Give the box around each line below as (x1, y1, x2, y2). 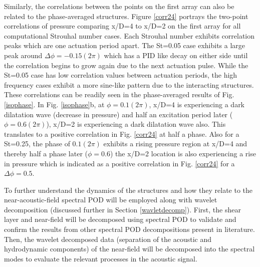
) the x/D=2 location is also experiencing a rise (110, 148, 256, 158)
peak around (4, 50, 43, 60)
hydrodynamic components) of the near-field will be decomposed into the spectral (4, 243, 255, 254)
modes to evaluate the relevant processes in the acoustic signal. (4, 253, 197, 263)
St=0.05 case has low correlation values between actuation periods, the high (4, 70, 237, 80)
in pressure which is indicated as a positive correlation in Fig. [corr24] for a (4, 158, 235, 168)
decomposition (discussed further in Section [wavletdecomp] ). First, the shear (4, 204, 241, 214)
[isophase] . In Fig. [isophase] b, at (4, 99, 105, 109)
